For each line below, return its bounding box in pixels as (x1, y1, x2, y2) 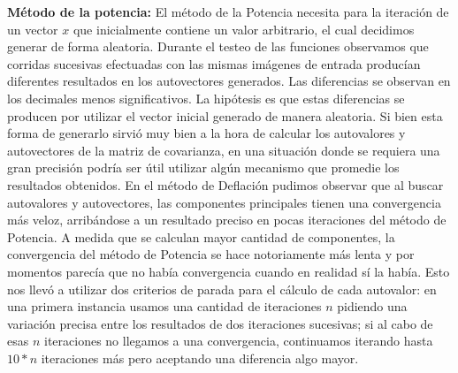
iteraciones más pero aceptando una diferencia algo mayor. (41, 348, 359, 367)
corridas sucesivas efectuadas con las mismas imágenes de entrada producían (7, 54, 421, 72)
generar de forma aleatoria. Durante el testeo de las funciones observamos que (7, 37, 429, 56)
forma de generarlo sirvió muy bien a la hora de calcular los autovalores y (7, 124, 406, 142)
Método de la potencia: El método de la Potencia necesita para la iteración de (7, 3, 449, 20)
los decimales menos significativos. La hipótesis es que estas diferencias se (7, 88, 405, 107)
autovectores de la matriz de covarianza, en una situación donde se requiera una (7, 141, 440, 159)
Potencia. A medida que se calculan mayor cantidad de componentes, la (7, 227, 395, 246)
